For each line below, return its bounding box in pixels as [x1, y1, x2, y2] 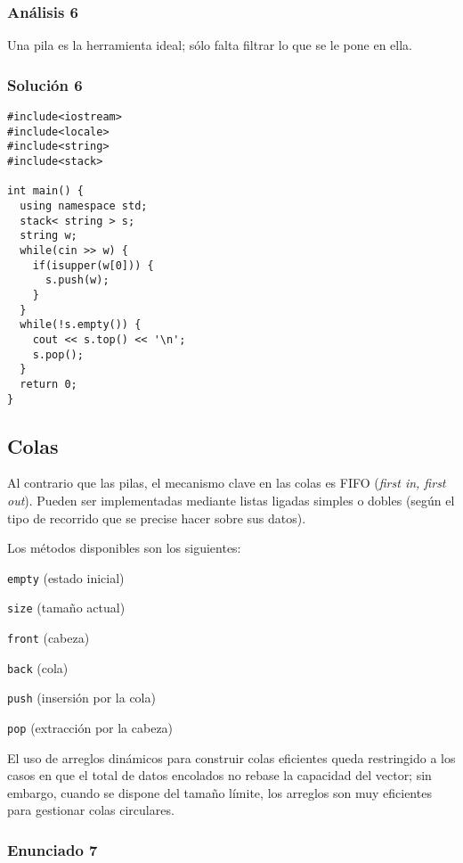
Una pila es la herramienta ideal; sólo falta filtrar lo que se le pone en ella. [7, 36, 412, 54]
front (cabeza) [7, 629, 90, 647]
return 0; [20, 377, 77, 390]
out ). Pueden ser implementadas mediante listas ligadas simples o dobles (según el [7, 490, 455, 509]
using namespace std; [20, 199, 148, 212]
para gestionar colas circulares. [7, 801, 175, 819]
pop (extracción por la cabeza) [7, 719, 174, 737]
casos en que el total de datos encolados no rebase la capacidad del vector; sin [7, 766, 432, 785]
